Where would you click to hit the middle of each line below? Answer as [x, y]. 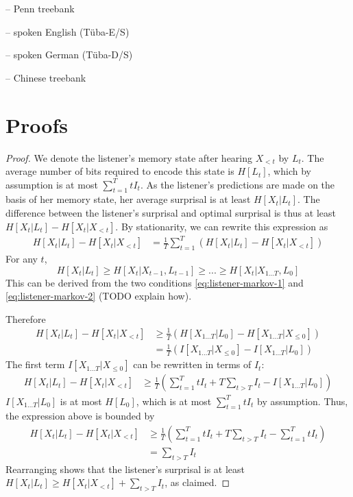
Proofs [37, 124]
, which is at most [174, 401]
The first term [35, 364]
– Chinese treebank [46, 77]
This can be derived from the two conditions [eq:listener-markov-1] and [155, 282]
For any [22, 258]
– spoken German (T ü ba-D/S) [69, 54]
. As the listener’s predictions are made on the [238, 184]
